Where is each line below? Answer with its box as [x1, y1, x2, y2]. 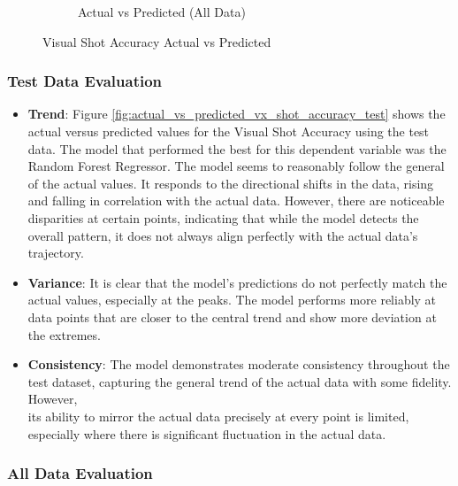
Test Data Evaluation [7, 70, 163, 92]
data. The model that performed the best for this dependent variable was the [27, 139, 447, 158]
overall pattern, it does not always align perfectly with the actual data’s [27, 226, 418, 244]
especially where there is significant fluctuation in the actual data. [27, 424, 386, 443]
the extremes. [27, 325, 101, 343]
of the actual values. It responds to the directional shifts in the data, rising [27, 174, 434, 192]
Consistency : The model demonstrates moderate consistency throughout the [27, 355, 450, 374]
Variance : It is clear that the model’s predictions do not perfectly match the [27, 273, 447, 291]
